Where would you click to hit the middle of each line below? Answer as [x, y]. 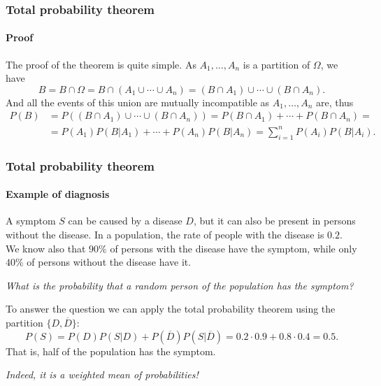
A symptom [31, 221]
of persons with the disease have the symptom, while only [233, 248]
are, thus [335, 102]
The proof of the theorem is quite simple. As [101, 64]
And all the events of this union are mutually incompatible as [138, 102]
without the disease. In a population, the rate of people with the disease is [165, 235]
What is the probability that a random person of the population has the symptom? [180, 285]
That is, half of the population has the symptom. [111, 351]
